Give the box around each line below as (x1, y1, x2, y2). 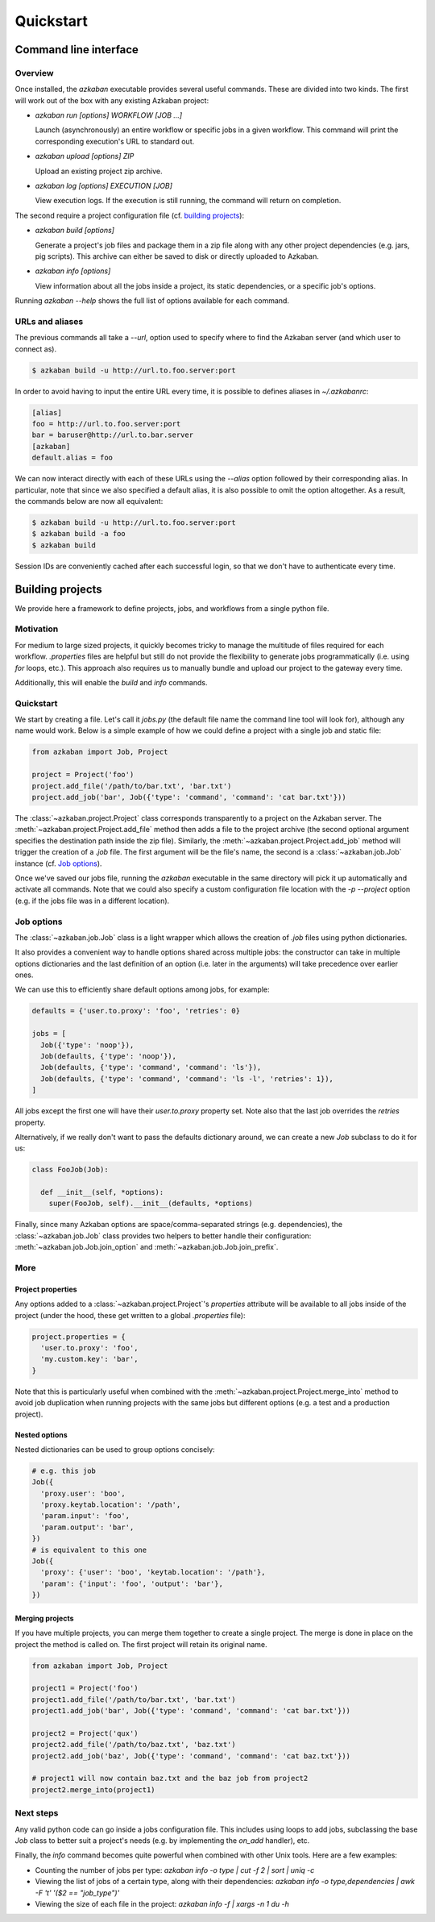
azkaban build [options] (35, 226, 114, 235)
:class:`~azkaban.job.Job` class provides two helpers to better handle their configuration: (14, 1230, 312, 1241)
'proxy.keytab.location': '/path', (40, 1500, 181, 1509)
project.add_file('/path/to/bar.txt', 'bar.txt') (31, 781, 232, 790)
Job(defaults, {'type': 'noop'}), (40, 1052, 177, 1060)
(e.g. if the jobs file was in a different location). (14, 896, 170, 905)
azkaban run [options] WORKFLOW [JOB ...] (35, 110, 183, 120)
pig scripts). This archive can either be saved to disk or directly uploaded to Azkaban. (35, 252, 320, 261)
